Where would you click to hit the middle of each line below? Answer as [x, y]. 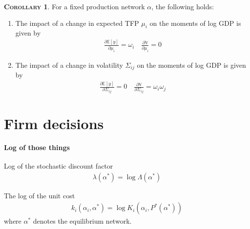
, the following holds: [183, 6]
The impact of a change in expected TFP [77, 23]
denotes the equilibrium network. [82, 221]
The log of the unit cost [40, 195]
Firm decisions [54, 124]
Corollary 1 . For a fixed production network [74, 6]
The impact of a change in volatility [69, 65]
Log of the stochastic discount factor [59, 166]
